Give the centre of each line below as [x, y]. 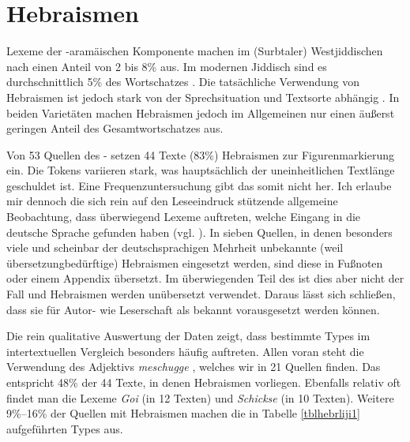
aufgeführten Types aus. [65, 428]
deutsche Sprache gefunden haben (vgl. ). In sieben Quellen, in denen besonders [199, 232]
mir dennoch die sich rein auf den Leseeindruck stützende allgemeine [172, 201]
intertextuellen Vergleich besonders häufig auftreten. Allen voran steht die [185, 351]
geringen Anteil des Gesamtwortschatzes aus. [115, 128]
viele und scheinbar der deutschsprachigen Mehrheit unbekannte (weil [175, 247]
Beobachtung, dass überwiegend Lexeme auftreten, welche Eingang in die [184, 217]
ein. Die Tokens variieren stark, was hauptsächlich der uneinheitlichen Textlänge [201, 170]
